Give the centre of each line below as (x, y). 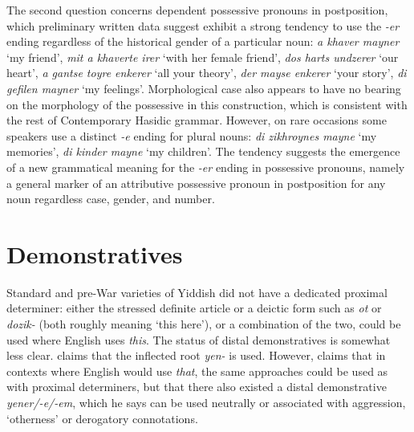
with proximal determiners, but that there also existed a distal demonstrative (197, 387)
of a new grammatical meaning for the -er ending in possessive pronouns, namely (206, 167)
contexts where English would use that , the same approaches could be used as (197, 371)
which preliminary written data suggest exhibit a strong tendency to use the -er (203, 25)
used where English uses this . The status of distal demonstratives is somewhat (199, 339)
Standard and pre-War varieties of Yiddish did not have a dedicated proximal (197, 292)
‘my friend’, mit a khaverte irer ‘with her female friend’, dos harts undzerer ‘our (203, 57)
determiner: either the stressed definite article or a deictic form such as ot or (194, 308)
